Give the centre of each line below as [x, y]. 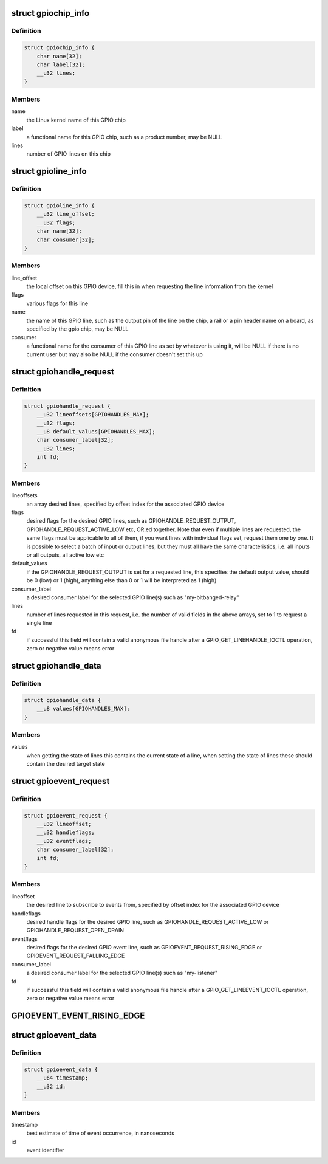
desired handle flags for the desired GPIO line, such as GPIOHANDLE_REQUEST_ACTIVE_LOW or [148, 921]
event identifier [45, 1150]
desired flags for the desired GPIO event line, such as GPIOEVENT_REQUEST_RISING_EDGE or [144, 948]
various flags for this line [57, 303]
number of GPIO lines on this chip [69, 154]
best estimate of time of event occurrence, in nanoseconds [100, 1133]
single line [39, 623]
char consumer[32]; [66, 239]
